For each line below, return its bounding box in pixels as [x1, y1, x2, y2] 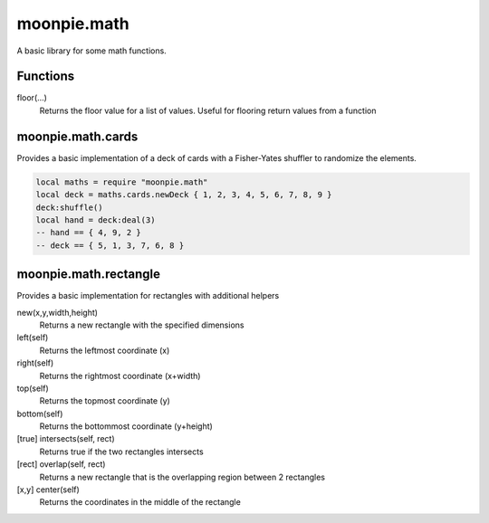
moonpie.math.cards [16, 128, 139, 144]
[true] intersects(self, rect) [16, 433, 115, 444]
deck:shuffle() [35, 202, 103, 213]
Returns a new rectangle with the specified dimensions [39, 319, 244, 330]
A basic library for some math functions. [16, 45, 167, 56]
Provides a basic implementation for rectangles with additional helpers [16, 290, 280, 301]
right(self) [16, 357, 54, 368]
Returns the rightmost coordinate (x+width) [39, 370, 201, 381]
